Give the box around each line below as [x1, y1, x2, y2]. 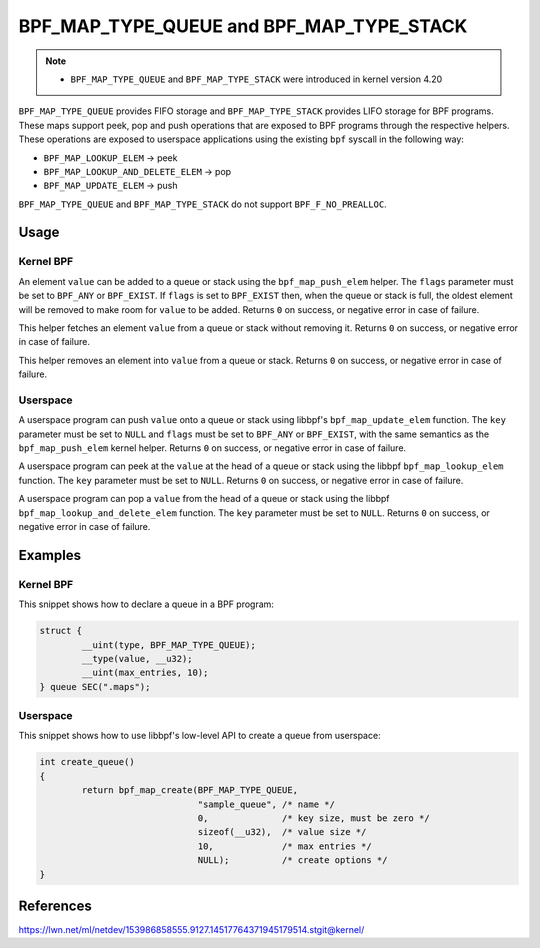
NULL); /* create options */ [197, 855, 388, 866]
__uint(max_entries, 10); [81, 667, 209, 679]
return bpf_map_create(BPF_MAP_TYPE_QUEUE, [81, 785, 299, 796]
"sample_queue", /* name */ [197, 798, 335, 810]
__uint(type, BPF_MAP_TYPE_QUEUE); [81, 639, 257, 650]
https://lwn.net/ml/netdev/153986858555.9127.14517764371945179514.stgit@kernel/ [18, 924, 365, 936]
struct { [39, 625, 83, 637]
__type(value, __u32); [81, 653, 194, 664]
